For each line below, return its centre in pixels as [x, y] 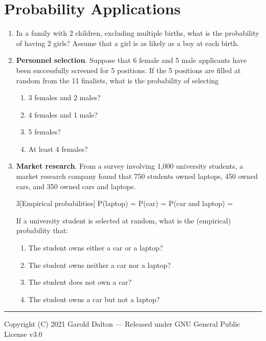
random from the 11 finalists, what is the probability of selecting [117, 80]
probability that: [42, 230]
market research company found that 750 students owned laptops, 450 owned [137, 176]
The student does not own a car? [80, 282]
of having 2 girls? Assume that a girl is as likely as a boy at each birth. [128, 43]
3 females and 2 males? [64, 97]
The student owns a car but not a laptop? [94, 299]
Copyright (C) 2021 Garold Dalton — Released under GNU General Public [122, 324]
